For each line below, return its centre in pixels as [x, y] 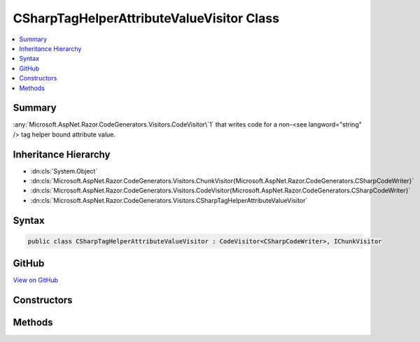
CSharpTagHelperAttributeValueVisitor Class [146, 18]
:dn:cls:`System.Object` [64, 171]
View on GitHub [36, 280]
